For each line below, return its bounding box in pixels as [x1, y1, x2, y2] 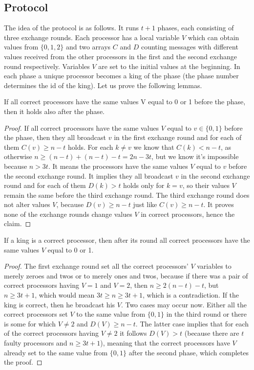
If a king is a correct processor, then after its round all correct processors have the [4, 235, 250, 245]
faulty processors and [4, 338, 67, 348]
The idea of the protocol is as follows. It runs [4, 23, 139, 33]
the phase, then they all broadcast [4, 132, 106, 142]
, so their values [182, 180, 230, 190]
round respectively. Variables [4, 61, 90, 71]
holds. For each [67, 141, 113, 152]
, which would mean [35, 290, 95, 300]
